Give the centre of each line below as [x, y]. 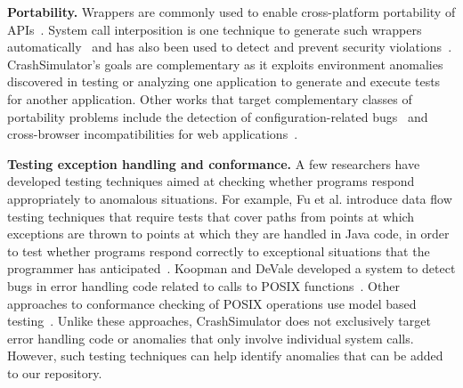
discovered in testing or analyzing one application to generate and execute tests [224, 81]
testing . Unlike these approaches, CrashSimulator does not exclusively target [219, 321]
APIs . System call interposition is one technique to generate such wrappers [215, 29]
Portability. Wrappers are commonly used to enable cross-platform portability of [231, 12]
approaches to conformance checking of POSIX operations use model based [212, 303]
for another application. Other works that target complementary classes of [210, 98]
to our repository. [55, 372]
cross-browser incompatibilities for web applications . [153, 134]
